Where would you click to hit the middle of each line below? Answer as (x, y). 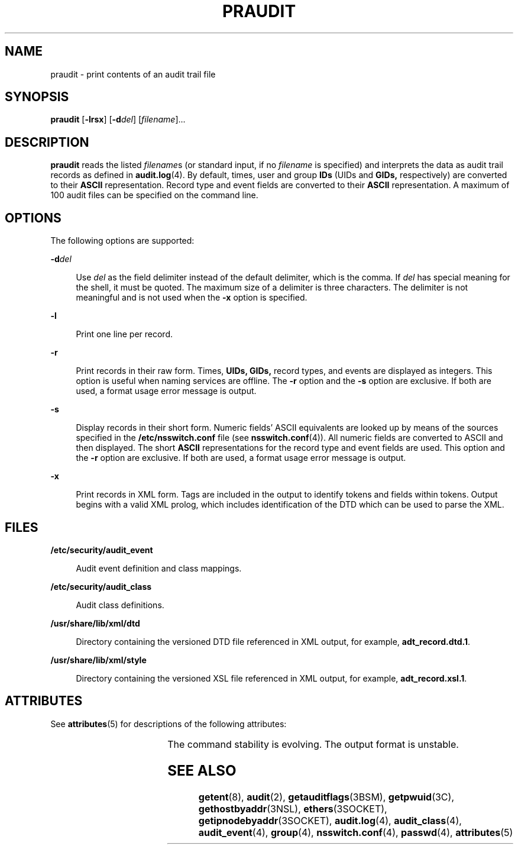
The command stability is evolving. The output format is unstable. (313, 744)
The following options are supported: (122, 241)
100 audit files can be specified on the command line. (154, 195)
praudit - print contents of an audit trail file (133, 74)
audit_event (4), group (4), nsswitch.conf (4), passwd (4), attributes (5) (356, 832)
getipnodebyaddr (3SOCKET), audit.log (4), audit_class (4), (330, 820)
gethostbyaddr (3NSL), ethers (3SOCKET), (293, 808)
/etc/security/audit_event (102, 550)
